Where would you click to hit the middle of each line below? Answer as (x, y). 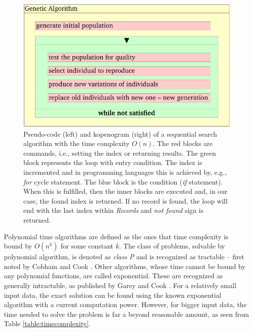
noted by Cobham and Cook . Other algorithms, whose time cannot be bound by (125, 266)
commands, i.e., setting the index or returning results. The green (120, 153)
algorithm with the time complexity (77, 143)
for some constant (87, 246)
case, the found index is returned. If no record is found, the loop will (126, 200)
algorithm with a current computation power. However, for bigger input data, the (125, 304)
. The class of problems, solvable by (172, 246)
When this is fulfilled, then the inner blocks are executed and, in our (126, 191)
